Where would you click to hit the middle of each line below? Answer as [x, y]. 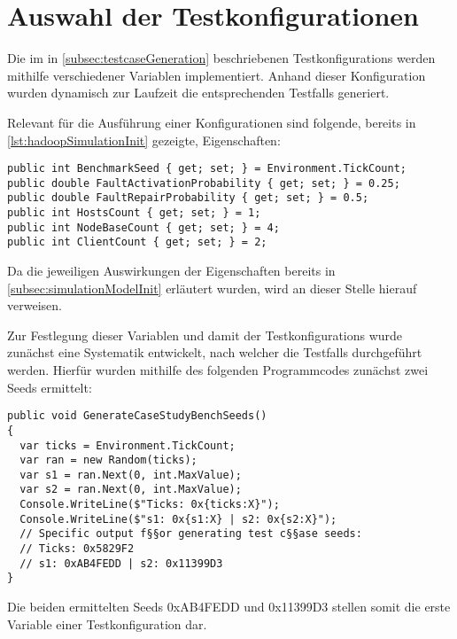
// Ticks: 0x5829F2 [77, 549]
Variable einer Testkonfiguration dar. [107, 623]
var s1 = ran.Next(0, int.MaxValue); [131, 475]
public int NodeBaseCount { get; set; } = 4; [143, 227]
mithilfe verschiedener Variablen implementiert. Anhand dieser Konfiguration [217, 75]
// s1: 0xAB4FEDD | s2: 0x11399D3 [121, 563]
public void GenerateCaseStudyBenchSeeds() [137, 416]
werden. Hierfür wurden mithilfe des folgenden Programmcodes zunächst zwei [218, 370]
